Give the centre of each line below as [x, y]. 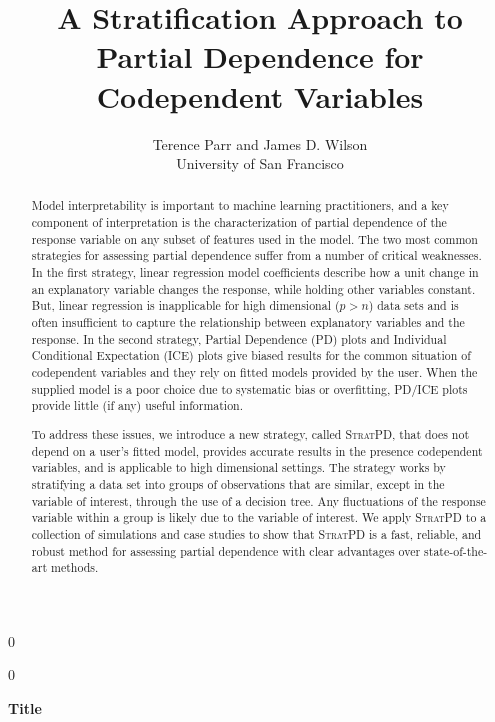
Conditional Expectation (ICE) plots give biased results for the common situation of [251, 355]
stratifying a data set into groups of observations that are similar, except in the [238, 483]
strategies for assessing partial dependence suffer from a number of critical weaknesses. [256, 255]
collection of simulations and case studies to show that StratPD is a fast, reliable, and [256, 533]
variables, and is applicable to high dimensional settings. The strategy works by [238, 467]
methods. [74, 567]
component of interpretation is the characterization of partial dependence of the [239, 222]
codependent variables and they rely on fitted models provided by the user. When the [254, 372]
